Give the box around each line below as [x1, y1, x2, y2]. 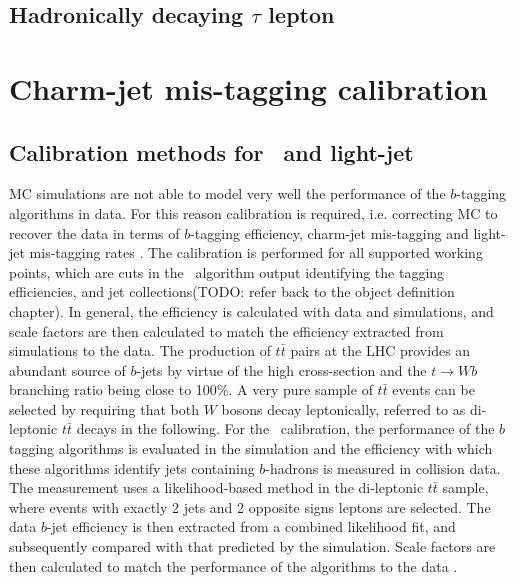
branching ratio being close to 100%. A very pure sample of [9, 379, 373, 400]
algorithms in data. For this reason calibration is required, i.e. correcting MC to [9, 202, 498, 223]
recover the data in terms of [9, 222, 180, 243]
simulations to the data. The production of [9, 340, 271, 361]
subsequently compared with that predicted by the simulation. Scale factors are [9, 536, 496, 557]
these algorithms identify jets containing [9, 457, 255, 478]
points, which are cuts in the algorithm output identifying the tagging [9, 261, 445, 282]
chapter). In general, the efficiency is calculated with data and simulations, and [9, 300, 494, 321]
